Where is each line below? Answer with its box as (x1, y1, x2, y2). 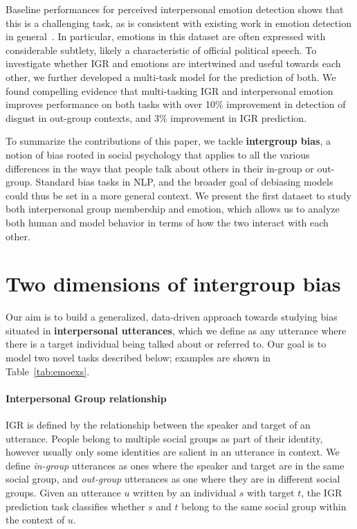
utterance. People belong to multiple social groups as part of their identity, (6, 431, 323, 445)
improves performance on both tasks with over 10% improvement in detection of (6, 97, 346, 111)
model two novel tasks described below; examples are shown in (6, 350, 271, 364)
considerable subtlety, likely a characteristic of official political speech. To (6, 42, 317, 57)
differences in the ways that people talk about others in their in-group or (6, 161, 314, 175)
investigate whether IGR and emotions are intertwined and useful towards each (6, 56, 341, 71)
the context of (6, 512, 65, 527)
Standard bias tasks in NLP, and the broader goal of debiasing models (35, 174, 333, 189)
